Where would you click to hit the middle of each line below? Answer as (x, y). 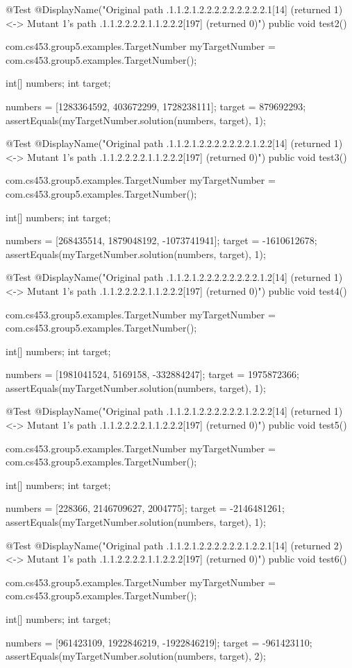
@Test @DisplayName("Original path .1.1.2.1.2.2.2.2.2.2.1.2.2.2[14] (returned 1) (174, 411)
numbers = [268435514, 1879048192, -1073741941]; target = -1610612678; (161, 240)
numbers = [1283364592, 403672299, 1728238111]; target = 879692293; (156, 106)
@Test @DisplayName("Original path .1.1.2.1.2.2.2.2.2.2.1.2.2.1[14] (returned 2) (174, 545)
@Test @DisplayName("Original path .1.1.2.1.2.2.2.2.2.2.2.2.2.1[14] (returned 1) (174, 9)
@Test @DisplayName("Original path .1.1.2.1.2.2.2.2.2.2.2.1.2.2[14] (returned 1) (174, 143)
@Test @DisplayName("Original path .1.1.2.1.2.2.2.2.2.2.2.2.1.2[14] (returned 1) (174, 277)
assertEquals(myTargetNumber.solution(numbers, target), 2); (136, 656)
